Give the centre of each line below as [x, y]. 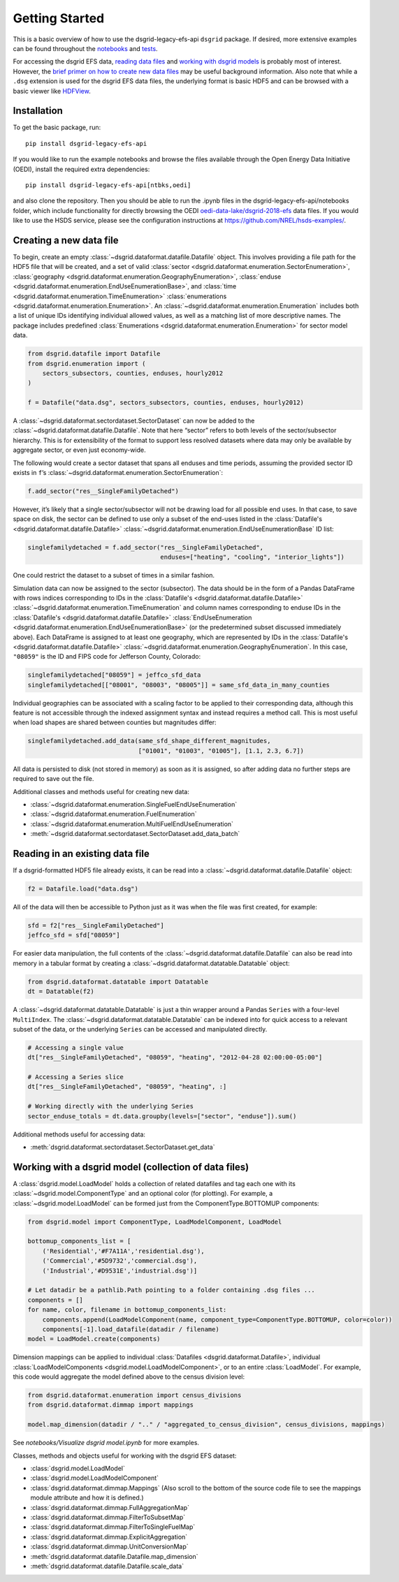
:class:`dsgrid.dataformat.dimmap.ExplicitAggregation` [109, 1537]
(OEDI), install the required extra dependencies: [81, 169]
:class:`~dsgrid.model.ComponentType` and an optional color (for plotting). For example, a [143, 1194]
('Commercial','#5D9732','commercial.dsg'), [120, 1261]
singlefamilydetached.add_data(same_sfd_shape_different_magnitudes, [149, 741]
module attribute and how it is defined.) [87, 1497]
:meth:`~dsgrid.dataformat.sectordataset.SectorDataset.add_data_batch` [135, 834]
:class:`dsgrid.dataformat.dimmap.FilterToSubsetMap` [108, 1517]
